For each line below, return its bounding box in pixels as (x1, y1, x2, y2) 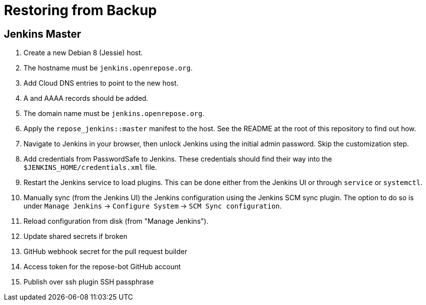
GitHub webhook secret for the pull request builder (24, 247, 188, 256)
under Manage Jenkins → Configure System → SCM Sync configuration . (24, 202, 282, 211)
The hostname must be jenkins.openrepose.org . (24, 64, 193, 72)
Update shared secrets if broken (24, 232, 128, 241)
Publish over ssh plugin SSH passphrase (24, 278, 154, 286)
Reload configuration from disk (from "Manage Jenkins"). (24, 217, 209, 226)
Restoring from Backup (4, 2, 157, 19)
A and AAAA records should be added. (24, 94, 148, 103)
